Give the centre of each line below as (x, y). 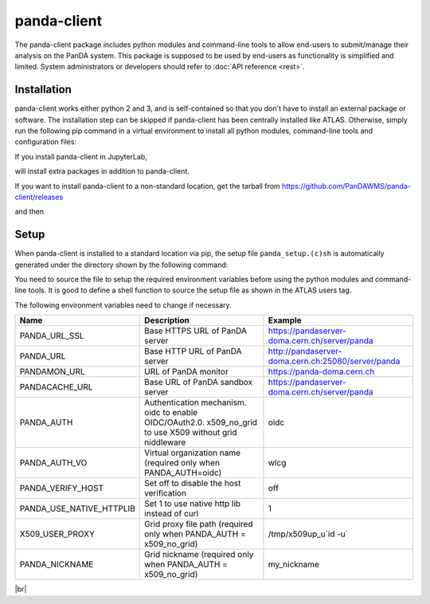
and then (29, 212)
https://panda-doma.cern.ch (321, 372)
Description (167, 320)
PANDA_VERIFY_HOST (61, 488)
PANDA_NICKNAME (57, 564)
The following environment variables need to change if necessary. (123, 305)
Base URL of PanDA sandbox (199, 382)
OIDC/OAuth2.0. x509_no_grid (201, 422)
